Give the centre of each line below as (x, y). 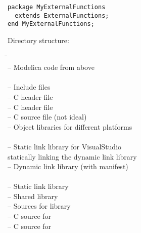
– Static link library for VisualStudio (65, 146)
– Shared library (33, 196)
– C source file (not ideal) (47, 117)
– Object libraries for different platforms (70, 126)
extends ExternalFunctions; (62, 15)
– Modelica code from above (51, 67)
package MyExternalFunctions (57, 7)
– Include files (29, 87)
